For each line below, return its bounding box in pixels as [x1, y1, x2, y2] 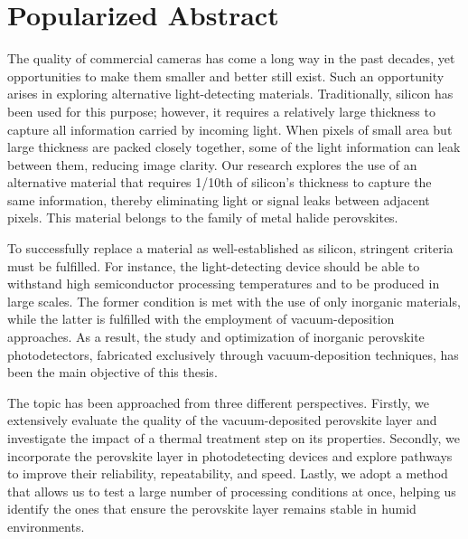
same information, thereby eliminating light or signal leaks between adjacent [7, 190, 430, 209]
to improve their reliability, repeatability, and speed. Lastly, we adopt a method [7, 464, 448, 483]
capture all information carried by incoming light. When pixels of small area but [7, 119, 453, 138]
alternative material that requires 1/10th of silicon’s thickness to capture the [7, 173, 432, 192]
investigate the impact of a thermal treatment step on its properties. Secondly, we [7, 429, 460, 447]
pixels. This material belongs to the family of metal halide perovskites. [7, 208, 398, 227]
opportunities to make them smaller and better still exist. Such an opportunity [7, 66, 445, 85]
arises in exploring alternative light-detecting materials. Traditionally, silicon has [7, 84, 454, 103]
